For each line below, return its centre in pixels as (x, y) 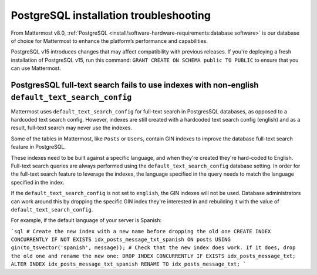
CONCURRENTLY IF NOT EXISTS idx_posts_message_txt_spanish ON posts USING (121, 240)
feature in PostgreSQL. (38, 147)
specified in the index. (38, 182)
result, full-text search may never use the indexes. (71, 128)
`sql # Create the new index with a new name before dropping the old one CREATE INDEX (141, 231)
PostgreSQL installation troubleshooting (111, 15)
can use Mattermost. (36, 68)
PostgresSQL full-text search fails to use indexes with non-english (135, 85)
